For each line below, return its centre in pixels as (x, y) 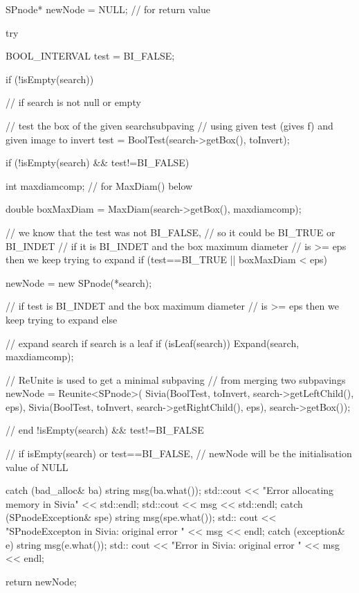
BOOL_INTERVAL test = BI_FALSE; (90, 56)
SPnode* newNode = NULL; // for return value (108, 9)
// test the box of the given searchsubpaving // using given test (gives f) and (169, 125)
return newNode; (41, 581)
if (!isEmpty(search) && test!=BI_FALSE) (98, 162)
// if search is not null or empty (73, 102)
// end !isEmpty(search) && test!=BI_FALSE (105, 430)
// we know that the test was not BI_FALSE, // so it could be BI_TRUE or (171, 232)
